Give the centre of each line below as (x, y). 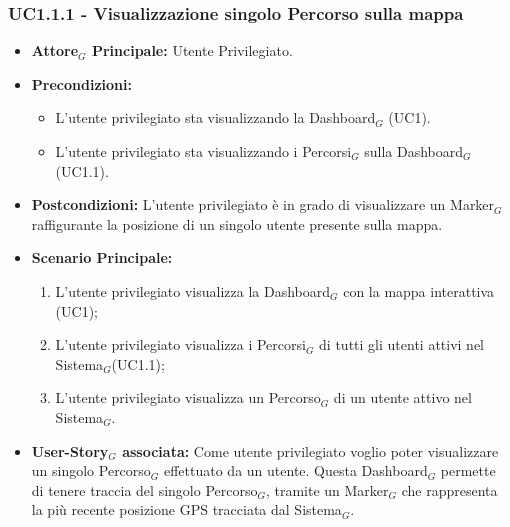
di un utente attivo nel (402, 397)
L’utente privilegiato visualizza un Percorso (188, 397)
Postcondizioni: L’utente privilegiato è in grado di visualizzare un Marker (263, 204)
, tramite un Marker (327, 489)
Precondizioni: (81, 83)
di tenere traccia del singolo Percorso (144, 489)
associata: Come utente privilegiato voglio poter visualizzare (310, 450)
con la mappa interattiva (419, 290)
